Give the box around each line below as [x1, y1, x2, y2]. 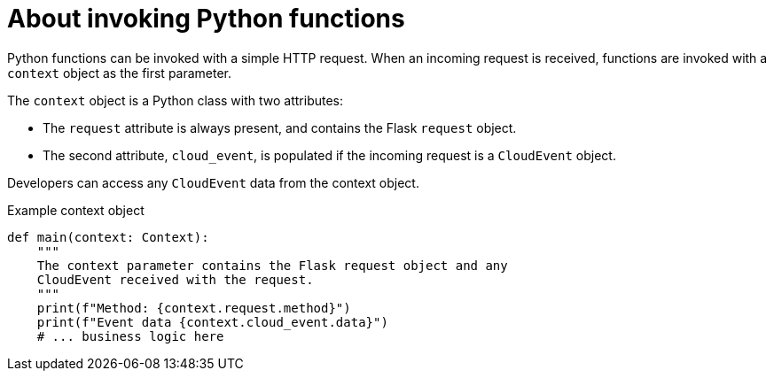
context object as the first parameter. [7, 65, 232, 81]
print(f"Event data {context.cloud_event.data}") [36, 314, 388, 329]
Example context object [7, 202, 145, 218]
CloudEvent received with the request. [36, 272, 314, 287]
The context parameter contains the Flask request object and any [36, 258, 508, 273]
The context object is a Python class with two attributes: [7, 92, 344, 108]
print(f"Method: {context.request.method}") [36, 300, 351, 315]
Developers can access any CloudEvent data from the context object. [7, 174, 419, 190]
